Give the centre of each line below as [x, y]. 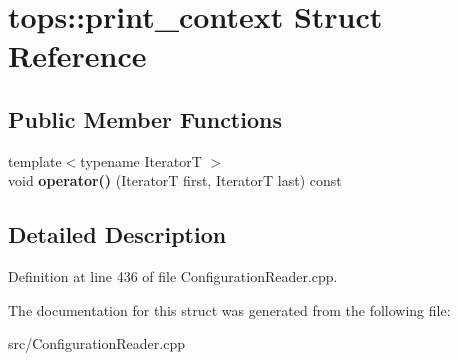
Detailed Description [117, 234]
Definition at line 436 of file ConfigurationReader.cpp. [173, 276]
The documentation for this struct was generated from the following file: [229, 309]
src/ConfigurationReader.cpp [96, 343]
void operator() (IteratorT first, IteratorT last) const [175, 180]
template [35, 160]
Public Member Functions [145, 118]
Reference [77, 55]
